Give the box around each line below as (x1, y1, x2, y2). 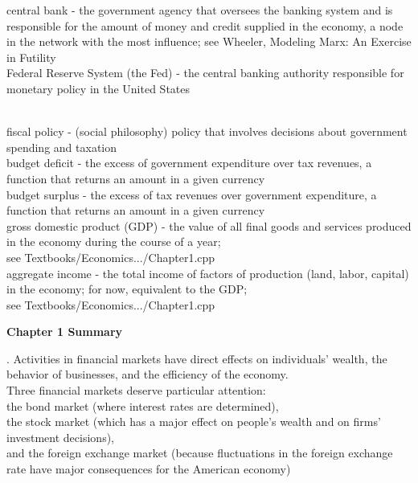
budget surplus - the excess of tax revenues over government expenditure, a (6, 186, 377, 203)
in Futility (6, 48, 56, 65)
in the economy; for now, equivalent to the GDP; (6, 280, 248, 297)
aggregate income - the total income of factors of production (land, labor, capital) (6, 264, 409, 281)
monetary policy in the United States (6, 80, 191, 96)
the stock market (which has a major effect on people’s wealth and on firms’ (6, 413, 381, 430)
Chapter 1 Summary (6, 323, 123, 340)
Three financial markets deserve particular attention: (6, 382, 266, 399)
